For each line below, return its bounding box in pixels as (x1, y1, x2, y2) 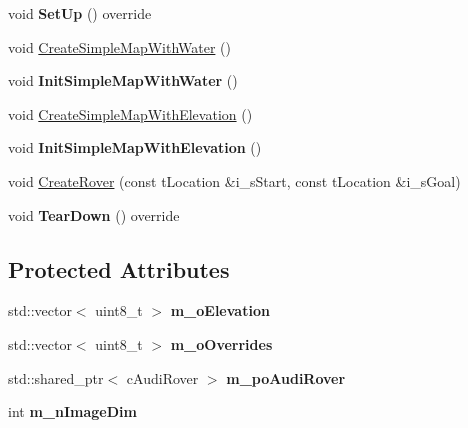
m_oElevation (170, 300, 270, 321)
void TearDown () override (8, 204, 180, 225)
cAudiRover (126, 367, 199, 388)
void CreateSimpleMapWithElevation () (8, 103, 253, 124)
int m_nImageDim (8, 401, 137, 422)
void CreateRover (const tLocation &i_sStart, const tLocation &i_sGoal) (8, 170, 461, 191)
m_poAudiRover (226, 367, 346, 388)
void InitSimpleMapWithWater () (8, 70, 238, 91)
